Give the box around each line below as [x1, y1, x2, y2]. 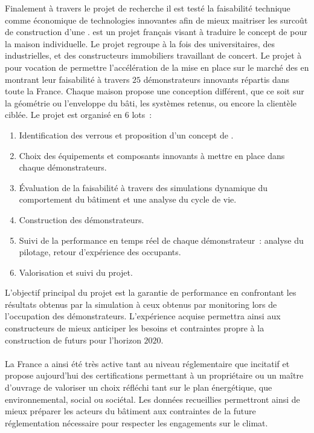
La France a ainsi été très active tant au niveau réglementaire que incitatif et [5, 357, 290, 370]
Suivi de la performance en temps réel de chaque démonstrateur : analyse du [19, 233, 304, 246]
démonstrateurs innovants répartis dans [143, 73, 290, 85]
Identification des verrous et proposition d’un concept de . [19, 128, 234, 141]
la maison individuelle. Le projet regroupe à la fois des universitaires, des [5, 37, 275, 50]
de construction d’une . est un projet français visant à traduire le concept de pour [5, 25, 307, 38]
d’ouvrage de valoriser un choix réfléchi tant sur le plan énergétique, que [5, 381, 272, 394]
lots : [132, 108, 152, 121]
